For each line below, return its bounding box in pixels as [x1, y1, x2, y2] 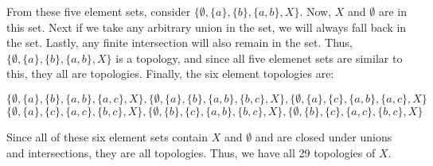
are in [378, 3, 407, 19]
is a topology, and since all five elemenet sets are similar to [115, 49, 403, 66]
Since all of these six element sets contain [6, 128, 209, 145]
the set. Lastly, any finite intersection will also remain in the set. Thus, [6, 34, 353, 51]
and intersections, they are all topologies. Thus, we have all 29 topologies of [6, 144, 376, 160]
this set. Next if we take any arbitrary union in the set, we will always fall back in [6, 18, 407, 35]
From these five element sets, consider [6, 3, 191, 19]
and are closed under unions [255, 128, 392, 145]
